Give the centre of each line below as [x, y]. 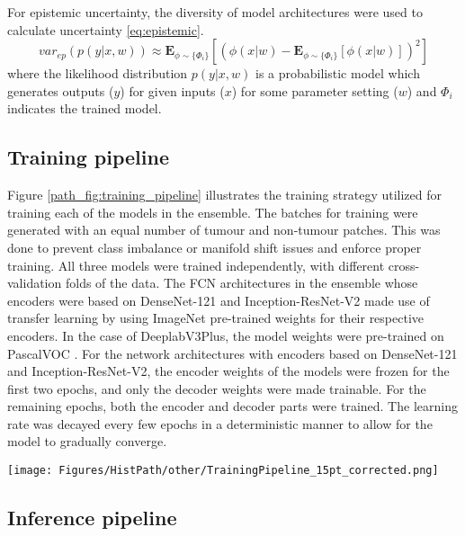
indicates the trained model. [85, 108]
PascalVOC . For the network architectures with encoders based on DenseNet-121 [232, 353]
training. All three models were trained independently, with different [196, 265]
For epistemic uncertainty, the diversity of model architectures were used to [215, 12]
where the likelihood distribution [98, 73]
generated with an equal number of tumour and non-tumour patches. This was [224, 230]
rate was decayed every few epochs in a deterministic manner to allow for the [220, 423]
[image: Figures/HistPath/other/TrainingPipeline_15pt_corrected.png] [223, 471]
